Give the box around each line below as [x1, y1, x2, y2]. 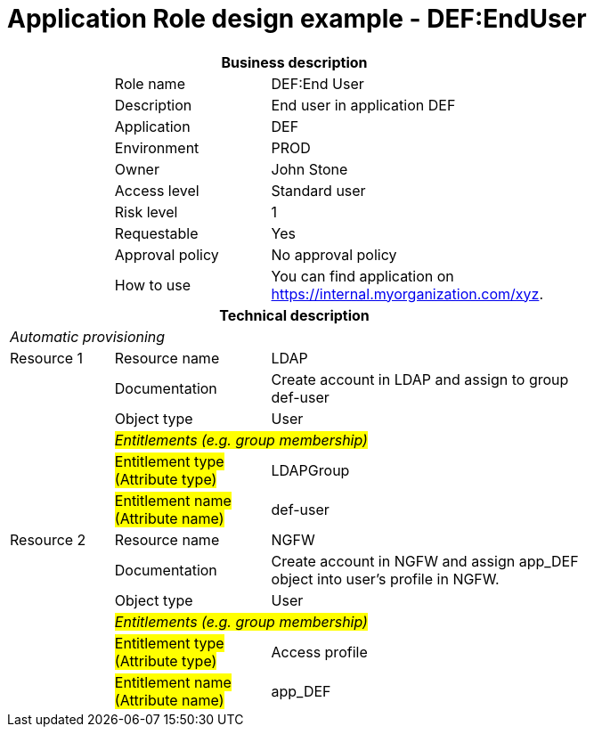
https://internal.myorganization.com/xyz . [271, 284, 543, 303]
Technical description [219, 306, 370, 324]
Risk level [114, 202, 178, 221]
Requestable [114, 224, 199, 242]
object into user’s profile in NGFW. [271, 569, 500, 588]
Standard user [271, 181, 366, 200]
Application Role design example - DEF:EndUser [7, 4, 587, 34]
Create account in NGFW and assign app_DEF [271, 551, 579, 570]
